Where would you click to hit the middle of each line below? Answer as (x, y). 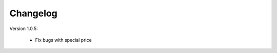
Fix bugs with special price (63, 40)
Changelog (33, 13)
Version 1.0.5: (24, 29)
